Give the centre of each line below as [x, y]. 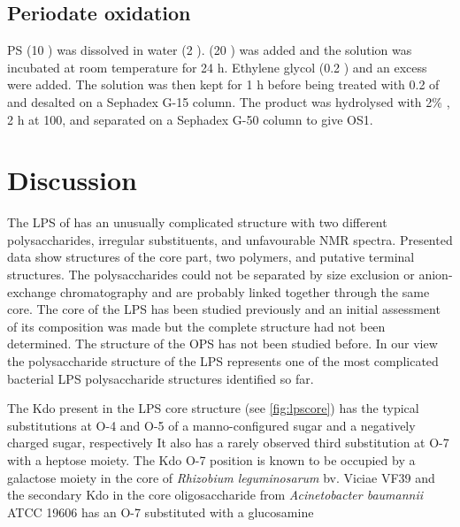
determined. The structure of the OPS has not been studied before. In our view [222, 344]
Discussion [72, 180]
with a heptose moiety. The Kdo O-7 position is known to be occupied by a [211, 460]
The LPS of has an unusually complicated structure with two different [197, 222]
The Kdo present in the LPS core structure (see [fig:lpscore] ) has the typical [213, 408]
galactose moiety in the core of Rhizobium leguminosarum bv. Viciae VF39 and [221, 477]
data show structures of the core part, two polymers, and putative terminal [211, 257]
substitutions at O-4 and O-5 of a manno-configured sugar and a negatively [211, 425]
